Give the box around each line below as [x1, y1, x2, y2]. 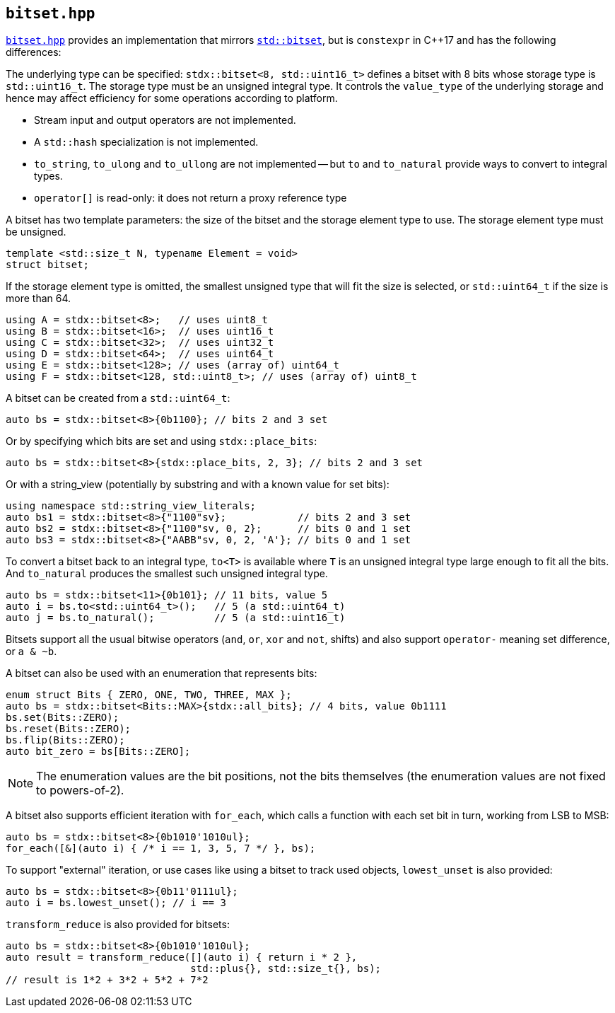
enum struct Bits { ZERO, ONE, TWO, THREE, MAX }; [6, 689, 292, 701]
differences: [6, 46, 61, 59]
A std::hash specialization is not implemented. [34, 136, 259, 149]
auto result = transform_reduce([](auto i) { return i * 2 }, [6, 951, 358, 963]
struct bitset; [6, 259, 90, 271]
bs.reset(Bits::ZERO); [6, 723, 131, 735]
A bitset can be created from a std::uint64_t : [6, 392, 230, 405]
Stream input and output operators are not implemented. [34, 114, 296, 127]
